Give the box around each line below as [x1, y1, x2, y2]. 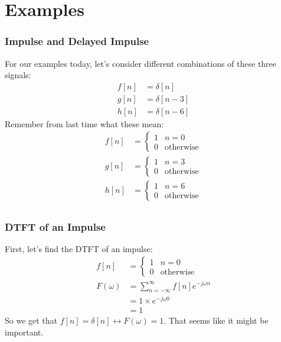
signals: [5, 69, 31, 81]
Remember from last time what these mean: [5, 117, 164, 130]
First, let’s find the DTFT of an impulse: [5, 242, 153, 254]
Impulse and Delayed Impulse [5, 34, 149, 49]
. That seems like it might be [164, 314, 269, 327]
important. [5, 326, 44, 338]
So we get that [5, 314, 58, 327]
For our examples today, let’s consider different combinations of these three [5, 57, 277, 69]
